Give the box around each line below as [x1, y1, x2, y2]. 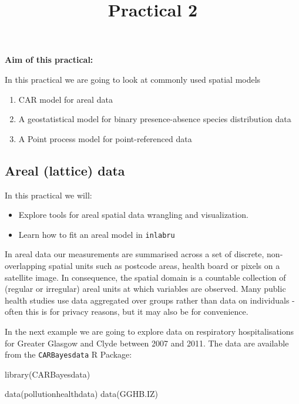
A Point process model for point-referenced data [18, 132, 192, 144]
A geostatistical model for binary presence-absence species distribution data [18, 113, 291, 125]
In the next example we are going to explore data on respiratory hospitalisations [5, 325, 294, 337]
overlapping [5, 259, 46, 271]
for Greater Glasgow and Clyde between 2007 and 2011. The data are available [5, 336, 289, 349]
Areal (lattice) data [5, 161, 125, 179]
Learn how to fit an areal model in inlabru [18, 228, 175, 240]
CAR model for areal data [18, 93, 113, 105]
